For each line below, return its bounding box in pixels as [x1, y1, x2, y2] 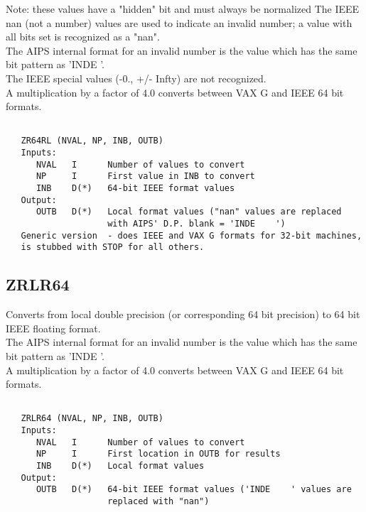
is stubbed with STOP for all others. [21, 242, 205, 253]
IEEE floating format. [6, 320, 101, 335]
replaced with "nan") [107, 496, 210, 506]
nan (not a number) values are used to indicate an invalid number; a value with [6, 15, 352, 30]
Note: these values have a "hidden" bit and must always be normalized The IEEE [6, 1, 360, 16]
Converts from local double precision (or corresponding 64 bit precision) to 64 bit [6, 307, 360, 322]
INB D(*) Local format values [36, 461, 205, 472]
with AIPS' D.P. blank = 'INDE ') [107, 219, 286, 229]
